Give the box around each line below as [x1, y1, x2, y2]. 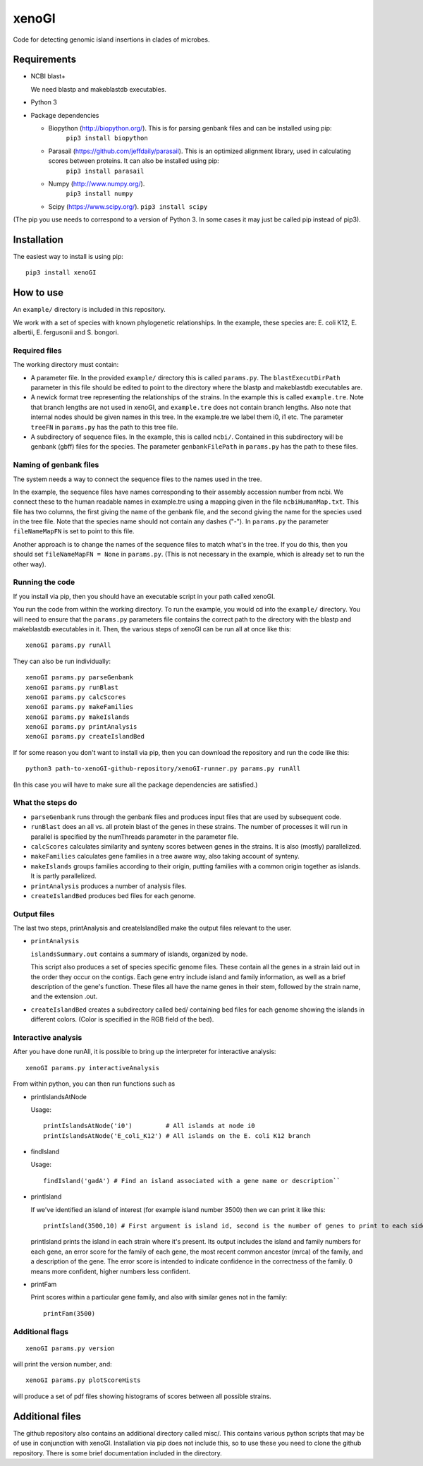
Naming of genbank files [13, 460, 99, 470]
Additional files [13, 1410, 81, 1422]
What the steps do [13, 798, 78, 808]
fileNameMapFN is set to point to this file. [13, 527, 135, 535]
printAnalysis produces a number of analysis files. [30, 882, 187, 890]
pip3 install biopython [66, 134, 148, 143]
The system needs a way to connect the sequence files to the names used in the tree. [13, 475, 262, 483]
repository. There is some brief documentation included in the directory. [13, 1448, 222, 1457]
